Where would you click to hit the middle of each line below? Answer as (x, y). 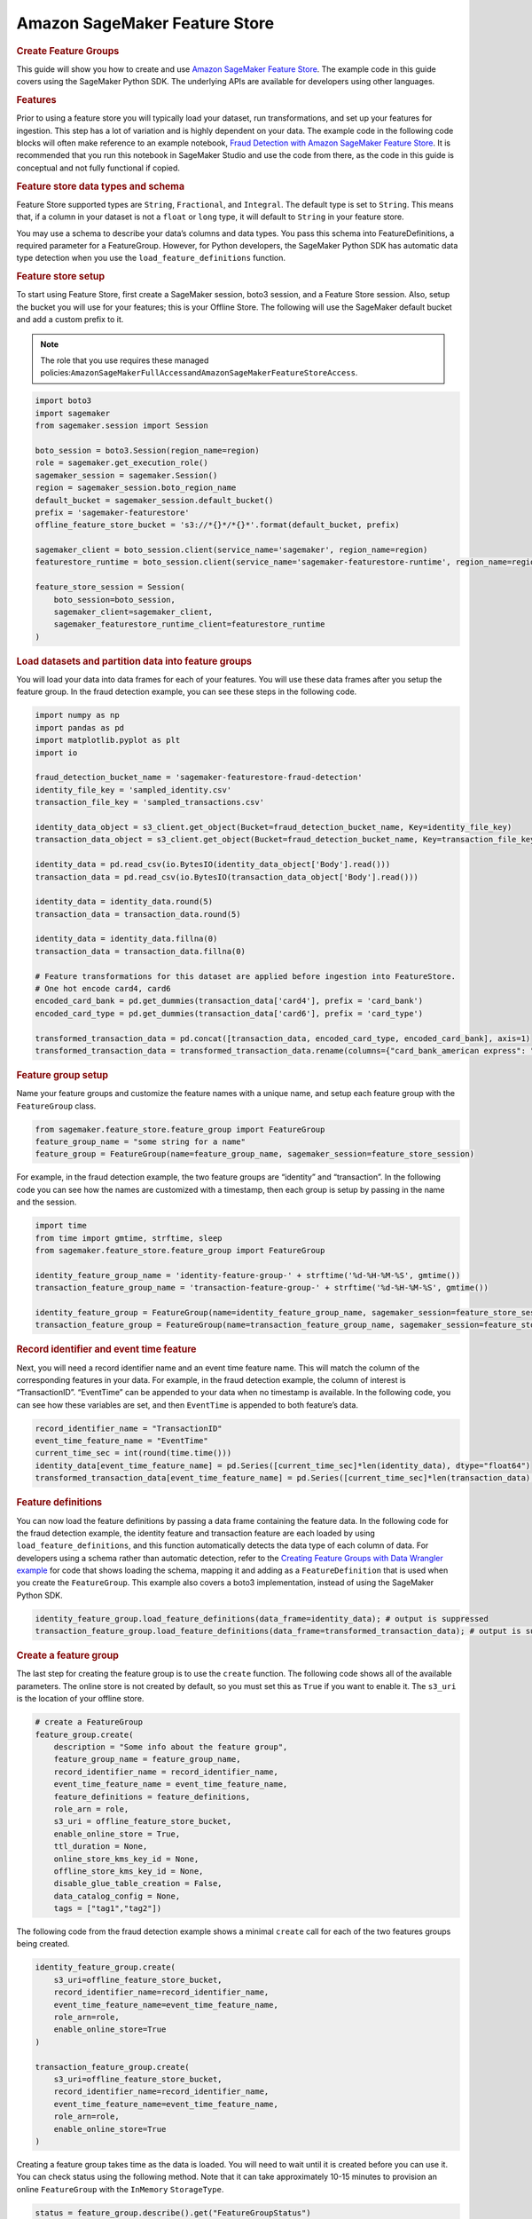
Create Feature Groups (68, 51)
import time (61, 1226)
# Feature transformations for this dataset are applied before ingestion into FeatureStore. (246, 976)
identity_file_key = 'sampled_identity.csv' (133, 790)
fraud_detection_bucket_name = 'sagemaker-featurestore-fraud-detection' (199, 778)
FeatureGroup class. (56, 1106)
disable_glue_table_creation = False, (138, 1883)
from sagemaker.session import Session (121, 426)
